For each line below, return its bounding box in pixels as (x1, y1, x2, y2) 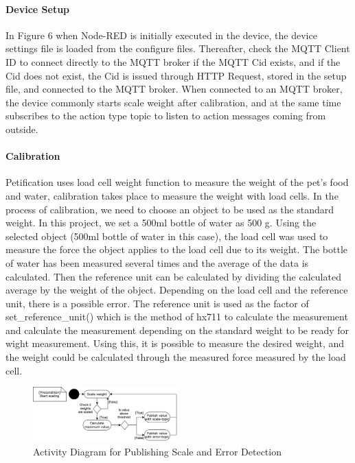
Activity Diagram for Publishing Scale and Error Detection (33, 444, 282, 458)
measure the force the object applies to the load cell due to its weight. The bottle (5, 242, 348, 257)
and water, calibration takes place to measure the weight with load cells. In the (5, 188, 339, 202)
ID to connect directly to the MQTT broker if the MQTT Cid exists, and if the (5, 54, 341, 69)
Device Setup (5, 1, 70, 16)
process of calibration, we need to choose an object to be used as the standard (5, 202, 334, 216)
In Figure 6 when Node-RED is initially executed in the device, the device (5, 27, 317, 42)
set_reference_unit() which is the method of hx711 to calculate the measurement (5, 309, 348, 324)
